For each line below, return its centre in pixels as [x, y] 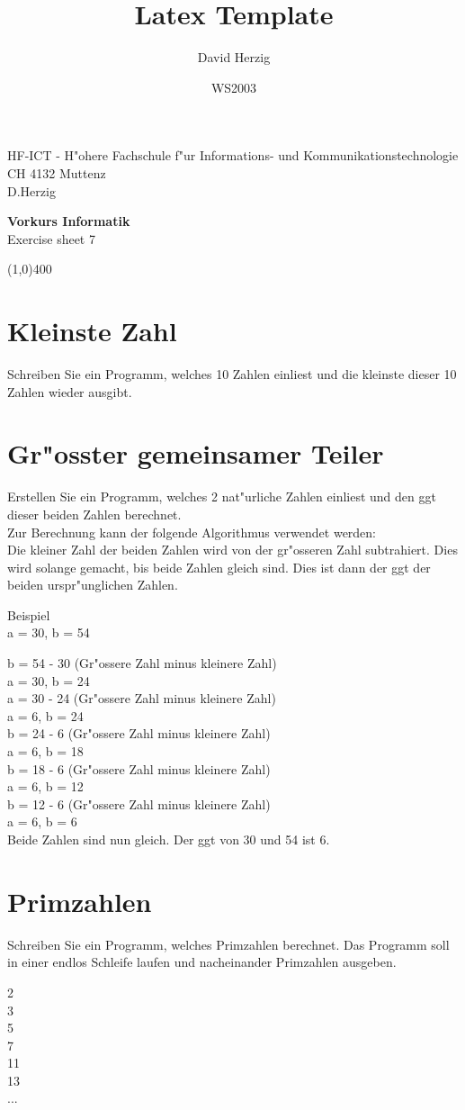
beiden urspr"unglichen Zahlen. [93, 585]
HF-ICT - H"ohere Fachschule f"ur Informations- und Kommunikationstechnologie [233, 155]
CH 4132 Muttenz [57, 172]
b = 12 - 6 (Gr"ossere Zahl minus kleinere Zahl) [139, 803]
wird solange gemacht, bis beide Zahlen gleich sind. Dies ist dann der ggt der [219, 567]
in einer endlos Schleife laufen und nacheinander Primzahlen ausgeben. [202, 962]
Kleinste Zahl [92, 331]
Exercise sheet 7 [51, 238]
